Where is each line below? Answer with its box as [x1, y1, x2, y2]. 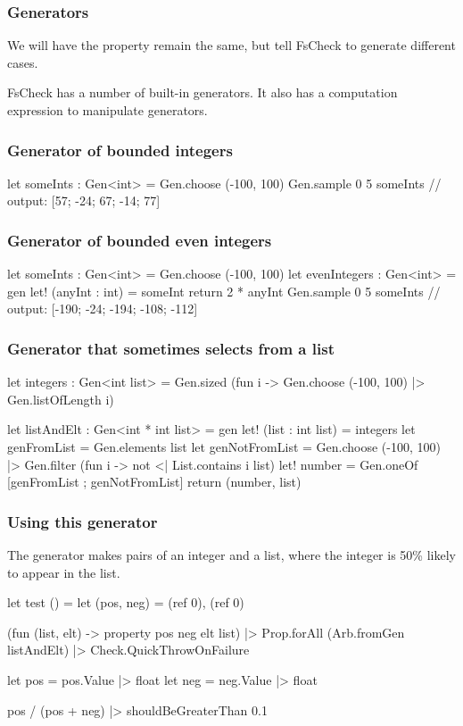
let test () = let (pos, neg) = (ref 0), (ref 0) [7, 593, 244, 612]
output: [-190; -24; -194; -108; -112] [7, 299, 198, 318]
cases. [7, 53, 38, 71]
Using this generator [7, 510, 158, 532]
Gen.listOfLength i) [7, 389, 114, 408]
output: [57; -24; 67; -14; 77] [7, 191, 161, 210]
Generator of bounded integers [7, 138, 233, 161]
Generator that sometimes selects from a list [7, 337, 335, 359]
